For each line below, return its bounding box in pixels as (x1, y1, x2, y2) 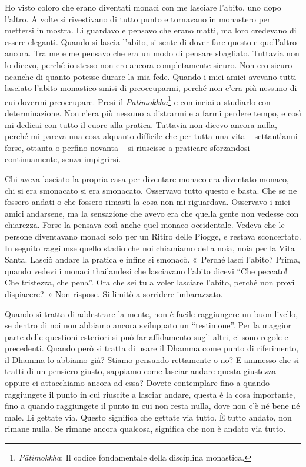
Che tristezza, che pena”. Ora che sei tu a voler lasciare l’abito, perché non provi (5, 276, 295, 288)
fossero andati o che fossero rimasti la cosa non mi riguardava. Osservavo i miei (5, 196, 290, 208)
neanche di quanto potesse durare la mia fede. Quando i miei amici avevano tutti (5, 70, 297, 82)
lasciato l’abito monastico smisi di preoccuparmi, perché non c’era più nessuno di (5, 82, 297, 94)
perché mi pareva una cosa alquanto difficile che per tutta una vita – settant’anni (5, 130, 298, 142)
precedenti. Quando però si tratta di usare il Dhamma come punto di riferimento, (5, 342, 299, 354)
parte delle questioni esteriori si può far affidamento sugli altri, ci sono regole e (5, 330, 288, 342)
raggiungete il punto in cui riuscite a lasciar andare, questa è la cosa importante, (5, 388, 295, 400)
